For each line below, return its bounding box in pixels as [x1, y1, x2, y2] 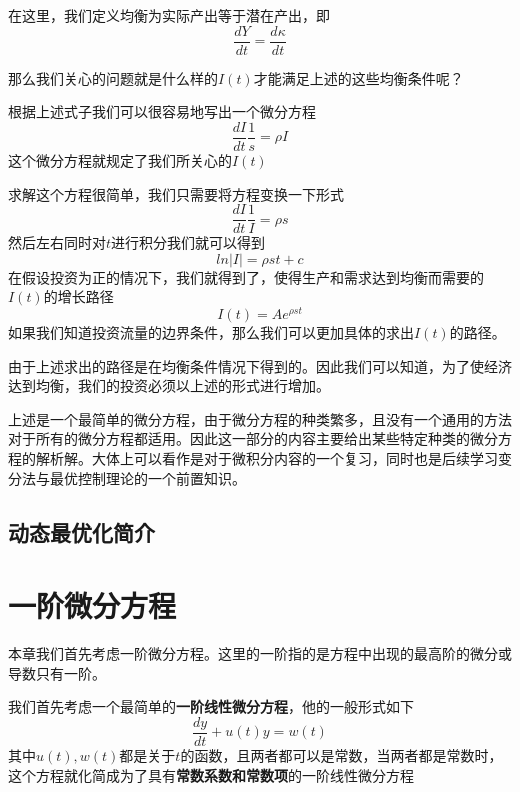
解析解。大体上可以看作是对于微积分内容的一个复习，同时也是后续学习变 [35, 447, 512, 468]
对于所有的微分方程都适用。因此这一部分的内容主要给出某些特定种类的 [8, 428, 470, 449]
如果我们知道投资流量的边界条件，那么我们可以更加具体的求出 [8, 322, 414, 343]
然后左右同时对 [8, 232, 106, 253]
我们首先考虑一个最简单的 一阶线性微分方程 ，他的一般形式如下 [8, 696, 414, 717]
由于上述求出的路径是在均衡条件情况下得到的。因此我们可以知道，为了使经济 [8, 355, 512, 376]
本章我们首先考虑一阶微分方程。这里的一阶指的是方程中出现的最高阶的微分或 [8, 643, 512, 664]
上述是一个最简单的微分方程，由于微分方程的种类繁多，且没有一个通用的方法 [8, 408, 512, 429]
